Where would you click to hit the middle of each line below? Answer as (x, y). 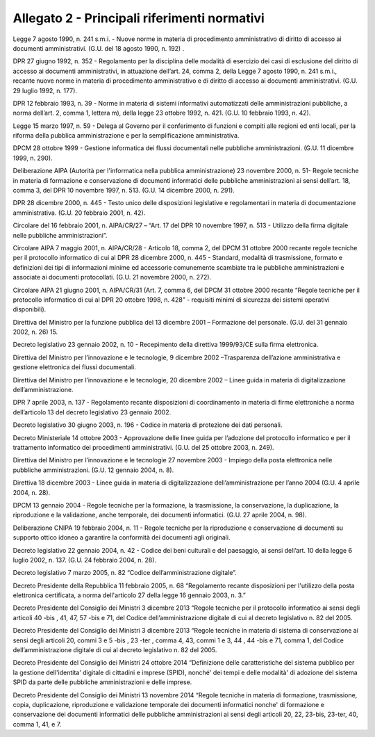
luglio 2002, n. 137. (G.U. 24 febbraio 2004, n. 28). (84, 560)
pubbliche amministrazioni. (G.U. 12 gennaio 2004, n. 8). (93, 470)
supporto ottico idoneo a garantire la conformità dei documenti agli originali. (122, 537)
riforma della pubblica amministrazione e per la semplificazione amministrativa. (126, 136)
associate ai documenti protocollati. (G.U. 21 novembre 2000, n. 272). (112, 277)
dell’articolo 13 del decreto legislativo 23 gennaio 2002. (92, 412)
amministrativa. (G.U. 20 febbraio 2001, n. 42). (79, 213)
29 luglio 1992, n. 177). (45, 90)
